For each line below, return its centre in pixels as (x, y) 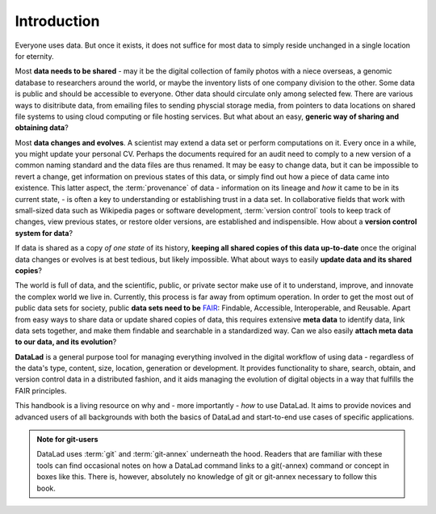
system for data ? (44, 233)
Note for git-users (67, 440)
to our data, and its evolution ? (66, 342)
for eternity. (34, 56)
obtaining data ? (42, 128)
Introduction (57, 21)
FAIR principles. (41, 390)
